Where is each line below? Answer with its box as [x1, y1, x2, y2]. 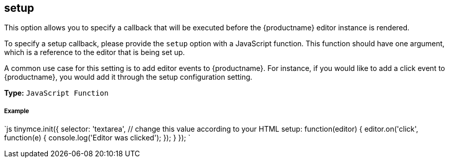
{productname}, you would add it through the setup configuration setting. [4, 73, 253, 82]
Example [4, 107, 29, 115]
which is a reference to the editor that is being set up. [4, 48, 185, 57]
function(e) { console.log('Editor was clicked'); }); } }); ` [4, 133, 191, 142]
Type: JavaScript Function [4, 88, 109, 98]
